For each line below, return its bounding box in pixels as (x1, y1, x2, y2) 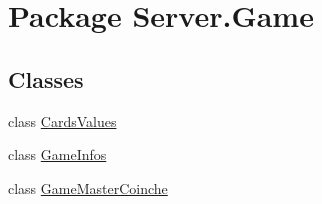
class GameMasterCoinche (8, 177, 168, 198)
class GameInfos (8, 144, 107, 165)
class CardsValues (8, 110, 117, 131)
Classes (8, 63, 84, 94)
